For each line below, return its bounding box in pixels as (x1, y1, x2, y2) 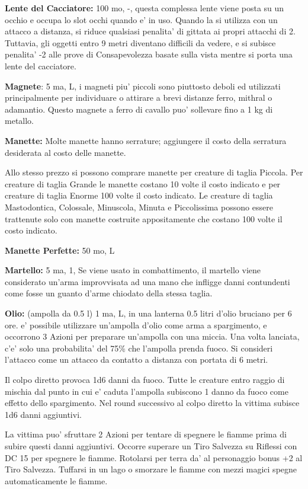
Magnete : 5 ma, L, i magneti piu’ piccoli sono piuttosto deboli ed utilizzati (5, 79, 281, 92)
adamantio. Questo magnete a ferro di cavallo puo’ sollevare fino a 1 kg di (5, 103, 273, 115)
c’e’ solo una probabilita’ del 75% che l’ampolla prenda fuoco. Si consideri (5, 341, 273, 354)
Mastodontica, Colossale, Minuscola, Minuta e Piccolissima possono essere (5, 200, 273, 213)
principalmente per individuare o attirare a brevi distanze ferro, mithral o (5, 91, 272, 104)
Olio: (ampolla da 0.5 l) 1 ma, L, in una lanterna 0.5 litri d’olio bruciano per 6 (5, 307, 292, 319)
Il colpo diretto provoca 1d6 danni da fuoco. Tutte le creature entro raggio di (5, 373, 285, 386)
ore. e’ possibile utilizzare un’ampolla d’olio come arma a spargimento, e (5, 318, 267, 331)
